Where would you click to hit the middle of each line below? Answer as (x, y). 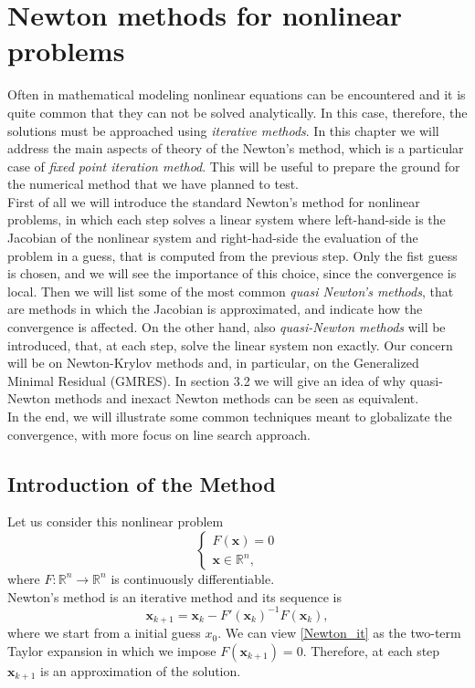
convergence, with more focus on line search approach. (159, 434)
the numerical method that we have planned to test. (153, 184)
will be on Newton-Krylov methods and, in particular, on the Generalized (213, 363)
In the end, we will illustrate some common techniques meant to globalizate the (230, 416)
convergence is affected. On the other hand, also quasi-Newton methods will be (227, 327)
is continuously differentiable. (193, 578)
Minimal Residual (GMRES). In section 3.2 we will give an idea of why (207, 380)
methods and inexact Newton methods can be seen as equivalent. (237, 398)
